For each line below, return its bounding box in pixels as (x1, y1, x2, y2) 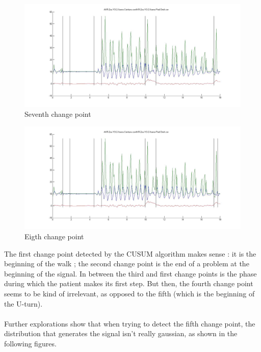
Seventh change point (24, 109, 91, 119)
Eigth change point (24, 231, 84, 242)
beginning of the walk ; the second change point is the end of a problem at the (4, 258, 249, 269)
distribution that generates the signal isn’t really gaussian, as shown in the (4, 328, 238, 339)
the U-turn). (4, 298, 43, 309)
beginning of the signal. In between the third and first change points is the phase (4, 268, 257, 279)
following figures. (4, 338, 57, 348)
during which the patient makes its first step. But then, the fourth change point (4, 278, 253, 289)
